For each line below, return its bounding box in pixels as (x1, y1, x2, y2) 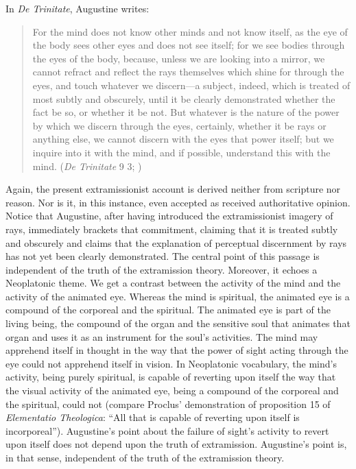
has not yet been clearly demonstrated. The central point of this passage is (5, 249, 320, 263)
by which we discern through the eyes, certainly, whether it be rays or (32, 118, 327, 132)
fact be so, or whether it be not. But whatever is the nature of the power (32, 105, 340, 119)
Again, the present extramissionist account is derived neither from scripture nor (5, 182, 341, 196)
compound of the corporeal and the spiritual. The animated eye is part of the (5, 302, 331, 317)
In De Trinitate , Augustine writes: (5, 1, 150, 15)
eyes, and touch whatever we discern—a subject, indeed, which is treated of (32, 77, 351, 92)
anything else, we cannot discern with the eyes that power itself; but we (32, 132, 334, 146)
